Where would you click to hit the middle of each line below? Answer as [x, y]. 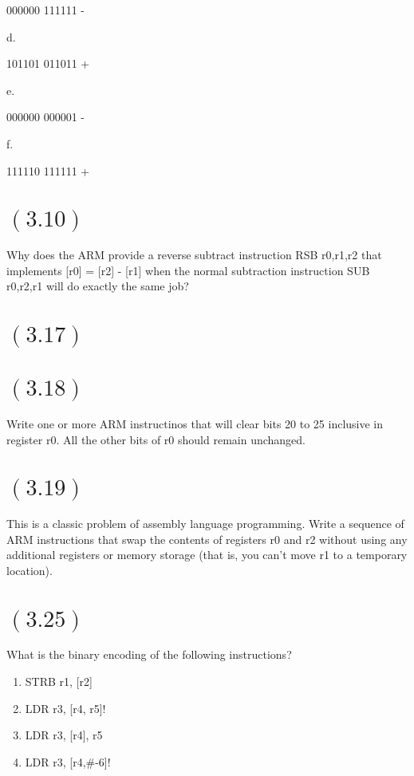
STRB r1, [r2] [59, 681]
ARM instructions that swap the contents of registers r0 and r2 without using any [207, 539]
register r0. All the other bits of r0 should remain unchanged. [156, 439]
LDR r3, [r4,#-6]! [68, 761]
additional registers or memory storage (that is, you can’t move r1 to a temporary [207, 555]
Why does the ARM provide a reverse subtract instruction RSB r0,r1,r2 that [194, 255]
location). [30, 570]
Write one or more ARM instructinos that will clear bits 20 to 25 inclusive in [195, 423]
